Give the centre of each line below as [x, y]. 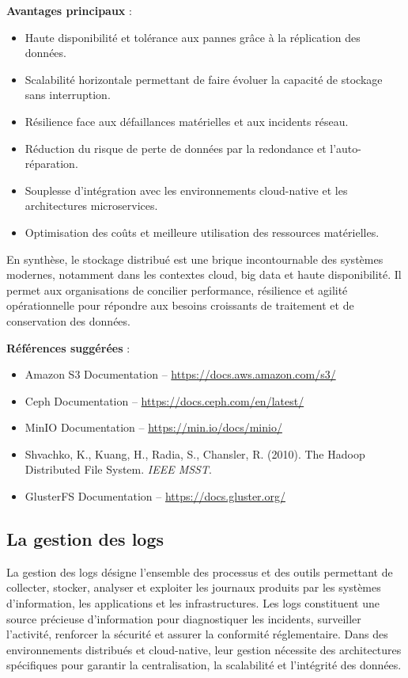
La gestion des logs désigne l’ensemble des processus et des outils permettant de [200, 571]
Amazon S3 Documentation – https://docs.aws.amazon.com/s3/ [180, 374]
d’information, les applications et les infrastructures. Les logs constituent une [193, 603]
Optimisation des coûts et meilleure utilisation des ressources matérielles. [202, 232]
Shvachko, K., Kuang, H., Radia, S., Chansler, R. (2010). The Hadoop [195, 453]
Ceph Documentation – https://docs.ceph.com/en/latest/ [164, 400]
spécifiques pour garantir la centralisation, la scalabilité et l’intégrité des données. [204, 665]
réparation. [51, 164]
